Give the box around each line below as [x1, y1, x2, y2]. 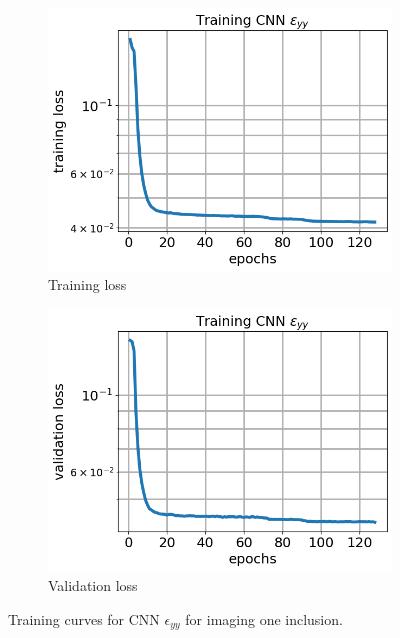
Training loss [48, 274, 127, 295]
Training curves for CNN [8, 608, 160, 629]
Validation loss [48, 575, 138, 595]
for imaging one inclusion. [185, 608, 343, 629]
